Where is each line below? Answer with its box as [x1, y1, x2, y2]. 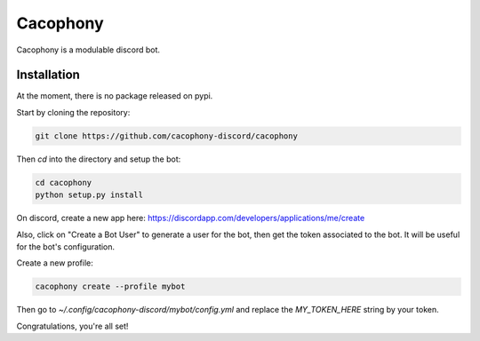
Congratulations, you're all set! [16, 321, 129, 331]
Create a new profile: [16, 258, 93, 268]
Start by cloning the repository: [16, 107, 131, 117]
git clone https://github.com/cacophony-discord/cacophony [35, 131, 298, 141]
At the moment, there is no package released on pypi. [16, 91, 213, 101]
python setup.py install [35, 190, 144, 200]
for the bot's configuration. [16, 241, 116, 252]
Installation [16, 67, 80, 83]
